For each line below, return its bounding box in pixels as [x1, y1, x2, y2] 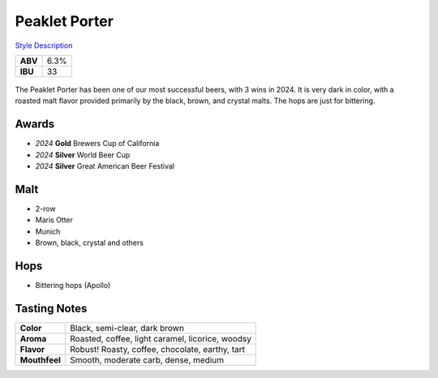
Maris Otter [35, 215, 73, 225]
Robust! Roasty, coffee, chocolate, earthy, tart [70, 343, 246, 354]
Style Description [15, 41, 73, 50]
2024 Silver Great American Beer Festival [35, 161, 174, 171]
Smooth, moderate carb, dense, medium [70, 354, 225, 365]
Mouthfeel [19, 354, 61, 365]
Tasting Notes [15, 301, 88, 316]
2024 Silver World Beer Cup [35, 150, 131, 160]
